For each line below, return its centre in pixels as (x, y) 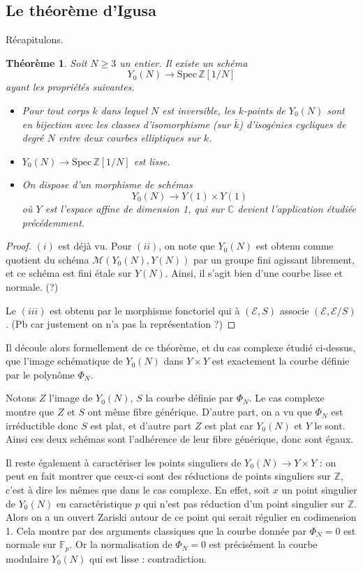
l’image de (71, 398)
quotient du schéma (47, 259)
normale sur (31, 544)
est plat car (229, 425)
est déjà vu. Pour (95, 246)
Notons (21, 398)
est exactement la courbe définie (281, 361)
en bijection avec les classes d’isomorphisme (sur (126, 124)
